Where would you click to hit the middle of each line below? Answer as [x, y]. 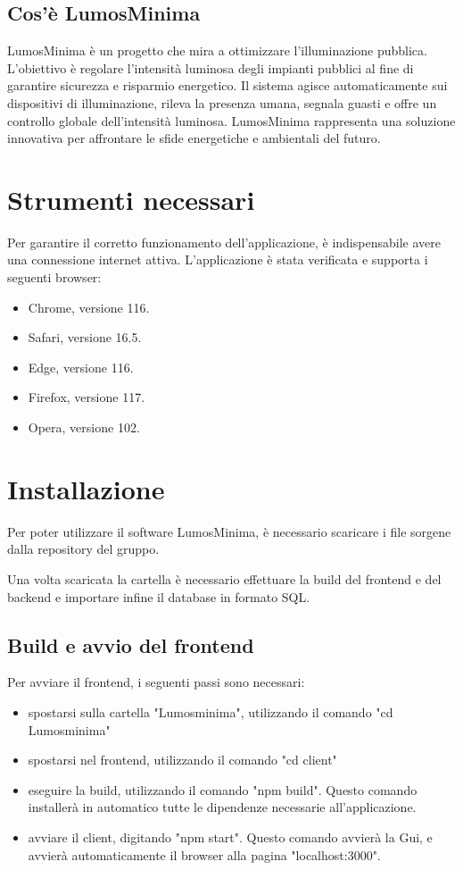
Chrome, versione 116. [89, 307]
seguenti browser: [54, 277]
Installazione [86, 488]
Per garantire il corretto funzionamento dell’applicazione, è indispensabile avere [224, 242]
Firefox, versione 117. [87, 397]
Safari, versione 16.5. [85, 337]
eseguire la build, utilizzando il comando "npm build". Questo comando [223, 789]
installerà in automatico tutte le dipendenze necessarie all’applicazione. [222, 807]
